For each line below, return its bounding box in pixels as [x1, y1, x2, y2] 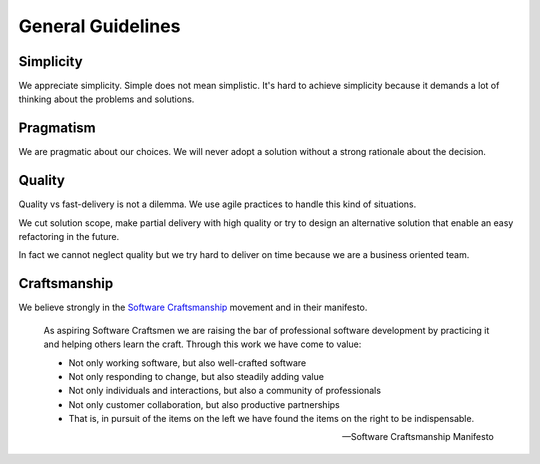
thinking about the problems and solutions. [18, 93, 195, 105]
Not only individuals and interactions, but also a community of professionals [68, 385, 382, 397]
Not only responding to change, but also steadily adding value [68, 370, 325, 382]
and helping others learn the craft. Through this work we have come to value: [43, 338, 362, 350]
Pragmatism [18, 120, 96, 137]
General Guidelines [18, 15, 181, 37]
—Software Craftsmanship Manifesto [341, 431, 494, 443]
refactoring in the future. [18, 231, 120, 243]
